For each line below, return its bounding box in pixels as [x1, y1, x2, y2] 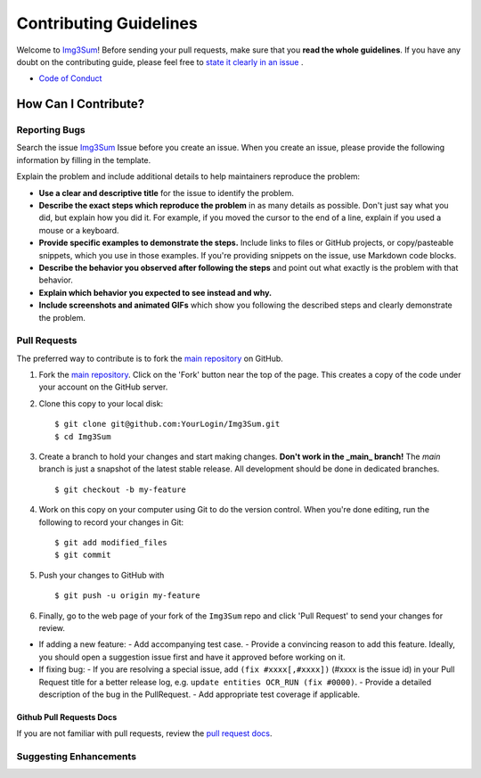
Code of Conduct [38, 73, 102, 84]
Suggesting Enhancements [16, 750, 137, 763]
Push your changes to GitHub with [38, 569, 165, 580]
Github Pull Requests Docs [16, 711, 118, 722]
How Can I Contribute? [16, 96, 145, 111]
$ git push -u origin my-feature [54, 591, 200, 601]
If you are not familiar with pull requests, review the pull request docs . [16, 728, 273, 739]
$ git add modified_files [54, 537, 168, 547]
